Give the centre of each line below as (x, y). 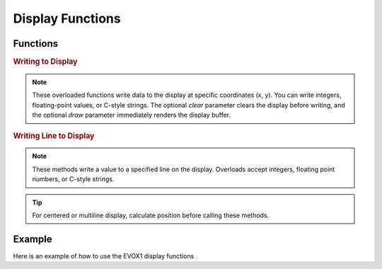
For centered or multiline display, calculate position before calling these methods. (151, 215)
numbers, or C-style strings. (73, 179)
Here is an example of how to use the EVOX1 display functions (104, 256)
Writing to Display (45, 62)
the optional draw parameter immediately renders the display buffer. (132, 115)
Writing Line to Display (54, 136)
